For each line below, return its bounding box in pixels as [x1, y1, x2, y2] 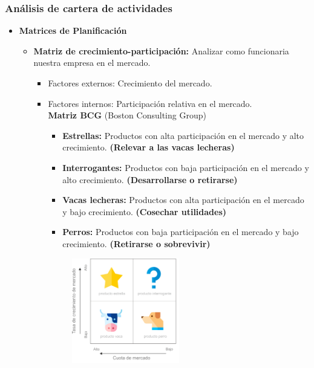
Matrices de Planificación [19, 24, 127, 37]
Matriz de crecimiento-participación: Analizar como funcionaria [33, 44, 289, 57]
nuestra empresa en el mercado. [33, 56, 151, 69]
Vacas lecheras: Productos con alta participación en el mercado [62, 193, 304, 206]
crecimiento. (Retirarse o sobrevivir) [62, 237, 211, 250]
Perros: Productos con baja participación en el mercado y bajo [62, 225, 299, 238]
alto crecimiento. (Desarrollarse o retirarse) [62, 173, 238, 186]
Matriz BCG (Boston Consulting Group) [48, 109, 206, 121]
